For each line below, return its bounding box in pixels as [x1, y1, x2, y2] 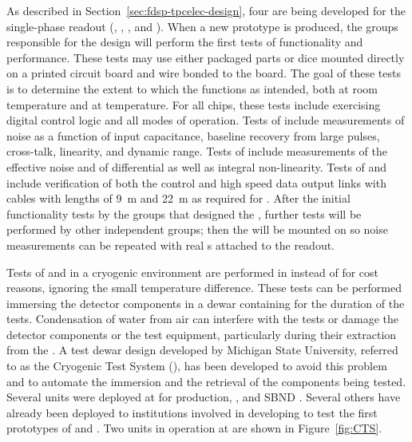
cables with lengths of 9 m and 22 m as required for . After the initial [6, 190, 351, 207]
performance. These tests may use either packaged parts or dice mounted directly [6, 49, 405, 65]
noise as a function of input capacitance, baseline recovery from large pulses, [6, 127, 380, 144]
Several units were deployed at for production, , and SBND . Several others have [6, 389, 401, 405]
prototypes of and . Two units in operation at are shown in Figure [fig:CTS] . [6, 420, 382, 436]
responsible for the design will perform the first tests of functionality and [6, 34, 363, 50]
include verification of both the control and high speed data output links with [6, 174, 386, 191]
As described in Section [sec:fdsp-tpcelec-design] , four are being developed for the [6, 2, 406, 18]
